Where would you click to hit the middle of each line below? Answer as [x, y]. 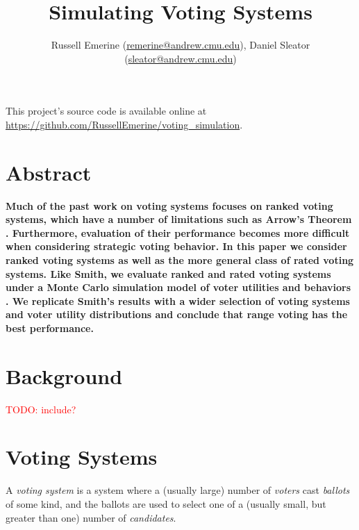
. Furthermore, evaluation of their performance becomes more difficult [178, 232]
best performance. [50, 328]
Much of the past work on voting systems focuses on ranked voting [169, 205]
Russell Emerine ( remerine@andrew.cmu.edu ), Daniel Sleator [181, 45]
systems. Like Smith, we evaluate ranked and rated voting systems [168, 273]
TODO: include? [41, 409]
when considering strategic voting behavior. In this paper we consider [176, 246]
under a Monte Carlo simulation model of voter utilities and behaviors [178, 287]
